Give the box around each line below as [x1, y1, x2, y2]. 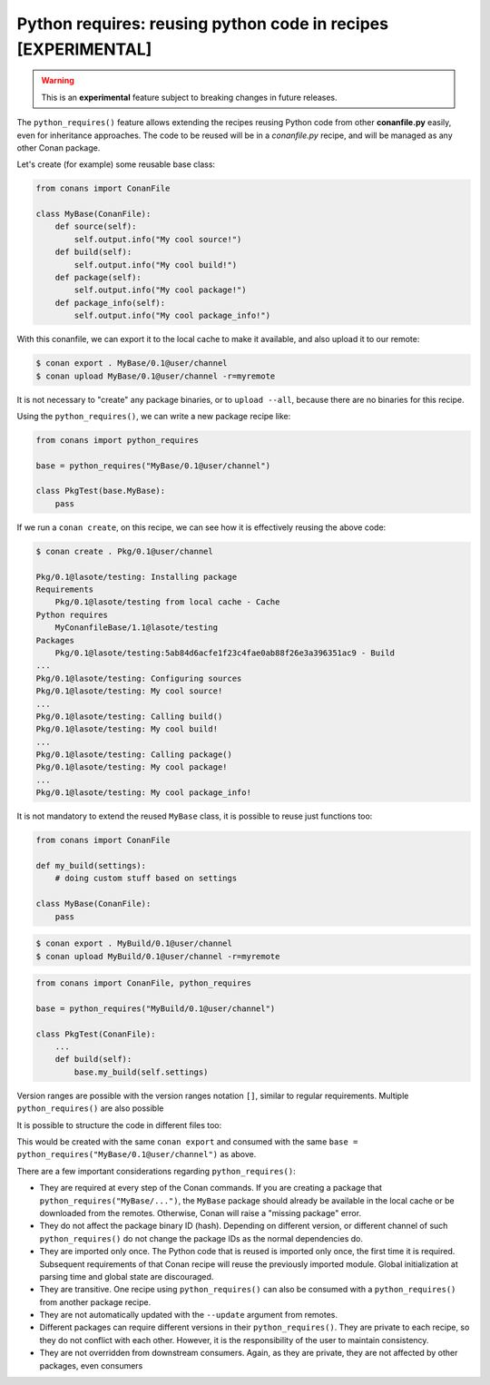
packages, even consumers [39, 1360, 143, 1370]
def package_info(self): [54, 298, 166, 308]
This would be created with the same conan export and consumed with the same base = [16, 1136, 358, 1147]
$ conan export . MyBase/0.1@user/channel [35, 359, 228, 368]
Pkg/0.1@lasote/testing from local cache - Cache [54, 597, 280, 607]
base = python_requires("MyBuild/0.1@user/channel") [35, 1003, 276, 1014]
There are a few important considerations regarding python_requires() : [16, 1165, 296, 1176]
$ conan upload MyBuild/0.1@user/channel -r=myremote [35, 951, 280, 961]
